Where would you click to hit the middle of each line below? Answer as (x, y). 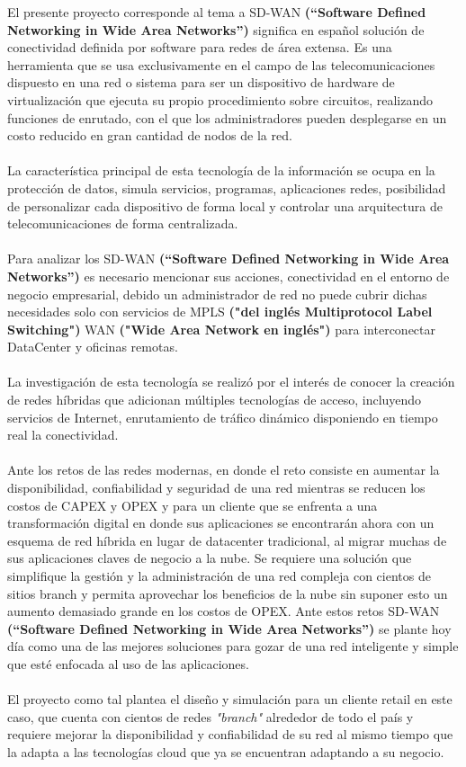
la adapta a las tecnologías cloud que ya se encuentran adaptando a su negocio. (226, 751)
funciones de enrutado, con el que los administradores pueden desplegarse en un (227, 117)
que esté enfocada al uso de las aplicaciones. (128, 663)
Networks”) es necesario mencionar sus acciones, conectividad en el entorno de (229, 276)
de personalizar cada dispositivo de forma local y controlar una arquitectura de (225, 205)
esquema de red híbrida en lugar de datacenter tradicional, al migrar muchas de (227, 540)
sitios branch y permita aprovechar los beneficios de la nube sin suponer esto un (228, 593)
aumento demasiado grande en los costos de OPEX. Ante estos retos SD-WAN (224, 611)
